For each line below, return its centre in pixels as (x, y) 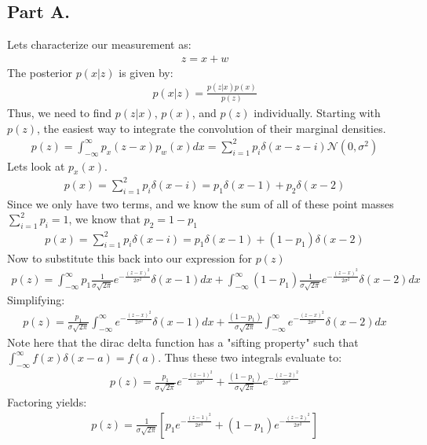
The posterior (40, 72)
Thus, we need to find (60, 113)
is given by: (146, 72)
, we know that (104, 219)
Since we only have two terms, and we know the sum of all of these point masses (201, 203)
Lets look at (36, 165)
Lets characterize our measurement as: (99, 44)
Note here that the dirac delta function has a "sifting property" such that (183, 342)
